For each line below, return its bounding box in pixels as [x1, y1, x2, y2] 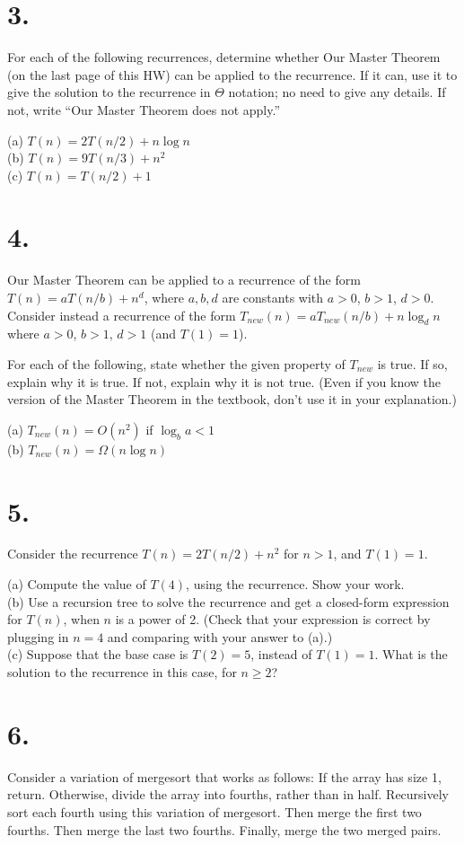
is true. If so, [377, 354, 448, 373]
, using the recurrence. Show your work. [186, 575, 405, 594]
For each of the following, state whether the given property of [7, 354, 346, 373]
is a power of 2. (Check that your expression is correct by [115, 610, 431, 629]
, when [63, 610, 100, 629]
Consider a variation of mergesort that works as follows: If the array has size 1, [7, 767, 442, 786]
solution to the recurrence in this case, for [7, 663, 237, 682]
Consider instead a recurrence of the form [7, 305, 236, 324]
